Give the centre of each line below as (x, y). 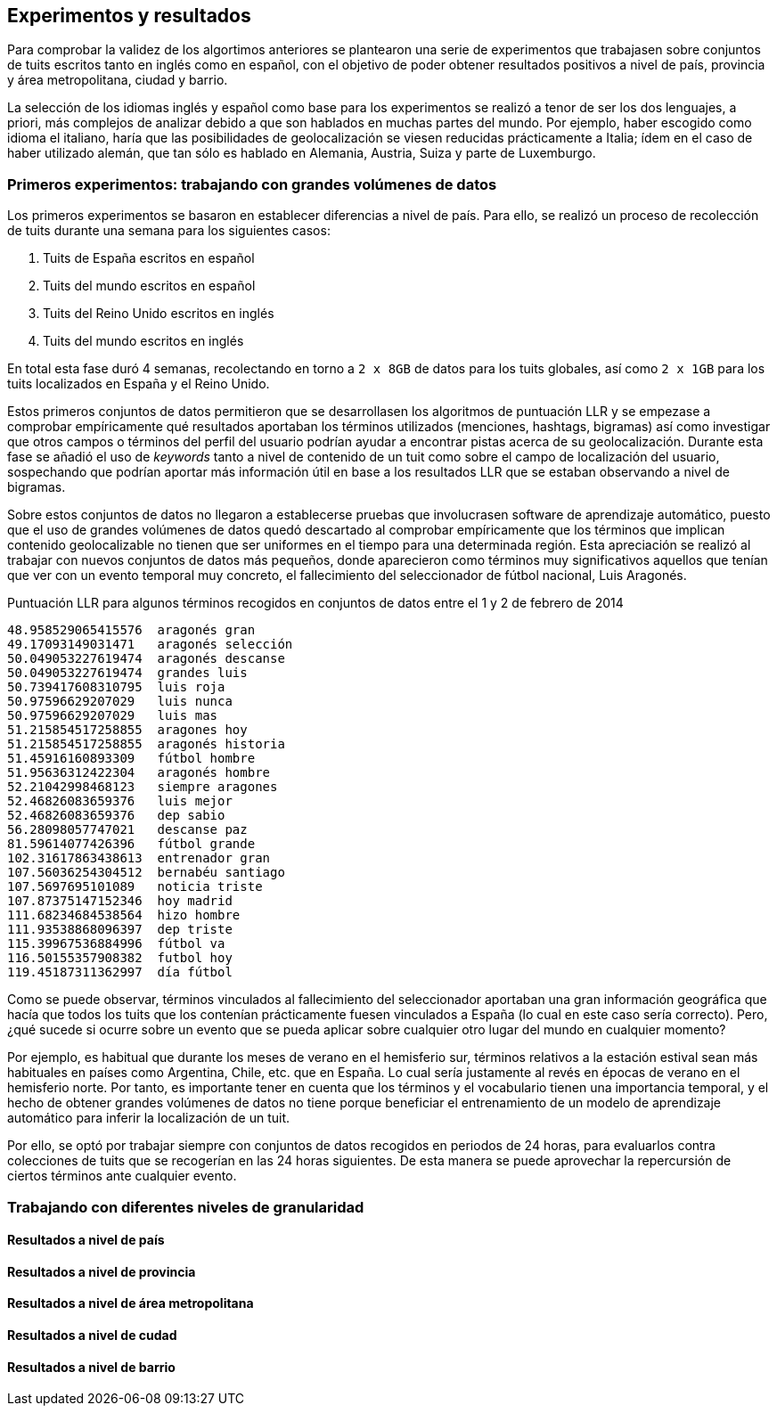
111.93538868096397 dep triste (120, 930)
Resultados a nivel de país (86, 1240)
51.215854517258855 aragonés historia (146, 744)
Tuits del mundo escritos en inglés (143, 341)
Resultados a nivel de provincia (102, 1271)
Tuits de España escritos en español (149, 258)
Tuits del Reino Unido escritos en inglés (159, 314)
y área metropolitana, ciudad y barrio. (118, 80)
